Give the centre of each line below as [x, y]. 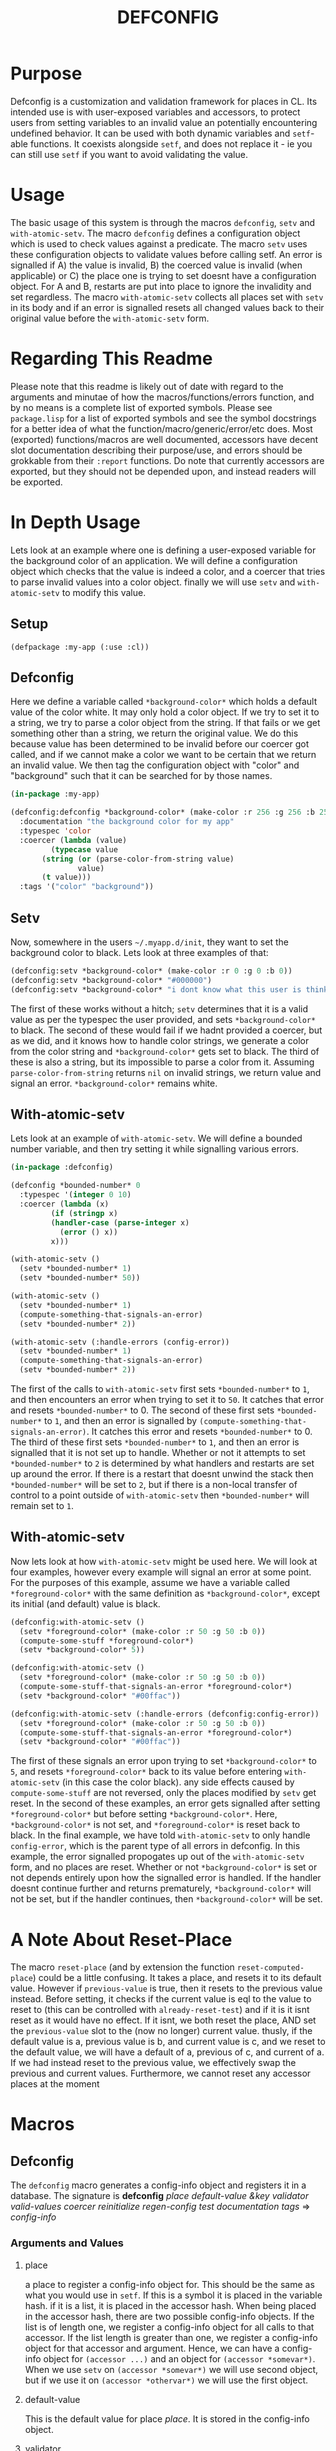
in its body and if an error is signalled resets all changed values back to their [167, 307]
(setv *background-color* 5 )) [82, 1650]
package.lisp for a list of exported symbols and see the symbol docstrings [163, 418]
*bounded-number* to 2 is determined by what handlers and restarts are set [162, 1463]
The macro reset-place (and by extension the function [122, 1967]
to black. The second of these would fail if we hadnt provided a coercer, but [166, 1030]
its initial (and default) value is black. [85, 1603]
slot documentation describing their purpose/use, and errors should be [156, 450]
